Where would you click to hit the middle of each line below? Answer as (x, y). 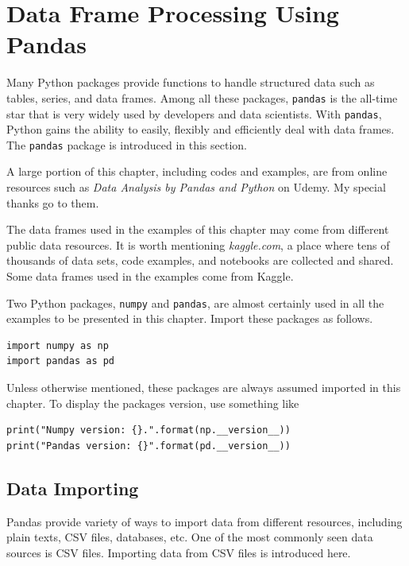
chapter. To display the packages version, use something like (153, 403)
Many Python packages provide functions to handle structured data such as (191, 82)
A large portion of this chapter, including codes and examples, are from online (197, 171)
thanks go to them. (53, 202)
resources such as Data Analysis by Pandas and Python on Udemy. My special (196, 187)
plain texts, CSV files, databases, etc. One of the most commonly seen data (190, 537)
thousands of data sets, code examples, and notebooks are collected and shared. (200, 260)
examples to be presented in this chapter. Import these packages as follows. (190, 318)
